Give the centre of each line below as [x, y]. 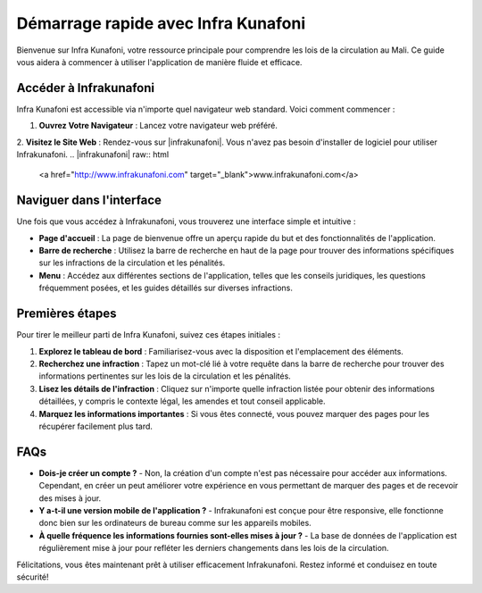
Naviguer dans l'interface [89, 200]
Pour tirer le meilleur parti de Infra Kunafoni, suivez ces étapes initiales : [149, 335]
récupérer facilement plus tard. [96, 426]
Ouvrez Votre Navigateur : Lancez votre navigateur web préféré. [158, 126]
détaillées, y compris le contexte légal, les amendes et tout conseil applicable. [182, 401]
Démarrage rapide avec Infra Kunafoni [161, 23]
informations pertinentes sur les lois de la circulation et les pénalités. [165, 376]
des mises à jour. [70, 498]
